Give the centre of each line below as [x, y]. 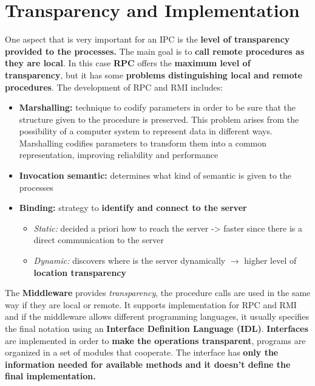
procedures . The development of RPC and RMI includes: [114, 87]
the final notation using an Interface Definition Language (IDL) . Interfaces [157, 328]
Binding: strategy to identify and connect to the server [133, 208]
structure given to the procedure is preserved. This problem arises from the [159, 119]
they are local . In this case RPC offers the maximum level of [128, 63]
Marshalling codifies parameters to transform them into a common [143, 143]
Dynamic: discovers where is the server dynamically [130, 260]
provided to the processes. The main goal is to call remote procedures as [155, 51]
